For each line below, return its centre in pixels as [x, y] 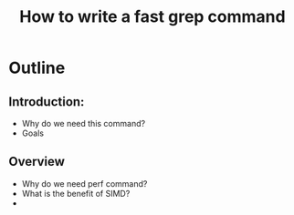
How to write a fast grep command [152, 17]
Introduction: [47, 102]
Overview [37, 162]
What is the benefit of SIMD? [76, 193]
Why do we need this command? [84, 123]
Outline [37, 68]
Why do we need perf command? [84, 183]
